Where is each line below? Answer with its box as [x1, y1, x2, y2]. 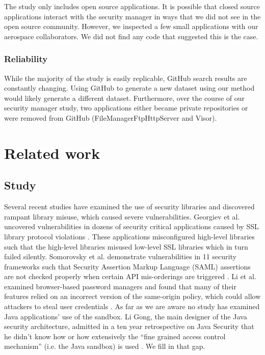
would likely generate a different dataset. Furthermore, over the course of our [4, 92, 245, 103]
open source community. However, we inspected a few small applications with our [4, 21, 258, 32]
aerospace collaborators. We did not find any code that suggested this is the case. [4, 31, 258, 41]
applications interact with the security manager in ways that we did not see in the [4, 11, 261, 21]
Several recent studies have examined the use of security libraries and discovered [4, 201, 255, 212]
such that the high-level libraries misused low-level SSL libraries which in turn [4, 241, 248, 252]
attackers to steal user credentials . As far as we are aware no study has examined [4, 301, 260, 312]
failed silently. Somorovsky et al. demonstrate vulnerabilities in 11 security [4, 251, 236, 262]
